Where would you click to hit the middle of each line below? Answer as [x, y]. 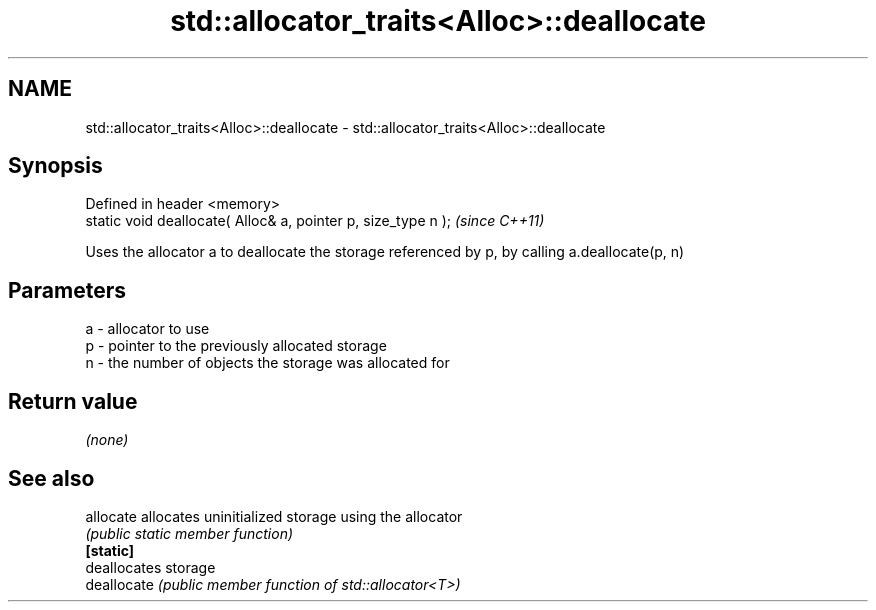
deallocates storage [150, 567]
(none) [107, 440]
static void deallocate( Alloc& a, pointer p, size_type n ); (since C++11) [315, 221]
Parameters [67, 290]
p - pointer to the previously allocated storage [236, 346]
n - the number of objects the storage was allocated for [267, 363]
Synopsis [55, 166]
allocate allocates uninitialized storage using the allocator [274, 516]
